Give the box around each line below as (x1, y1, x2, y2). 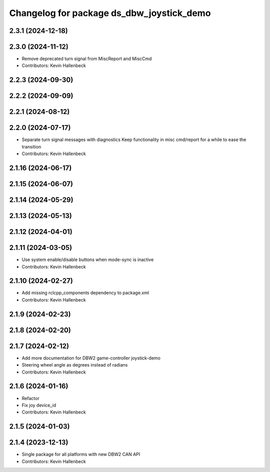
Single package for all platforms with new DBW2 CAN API (21, 451, 140, 457)
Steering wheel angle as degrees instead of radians (21, 362, 128, 368)
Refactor (21, 395, 39, 401)
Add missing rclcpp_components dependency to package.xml (21, 290, 149, 296)
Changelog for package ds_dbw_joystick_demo (9, 7, 211, 18)
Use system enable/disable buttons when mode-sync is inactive (21, 256, 154, 262)
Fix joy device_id (21, 402, 56, 408)
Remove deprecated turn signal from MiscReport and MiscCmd (21, 55, 152, 62)
